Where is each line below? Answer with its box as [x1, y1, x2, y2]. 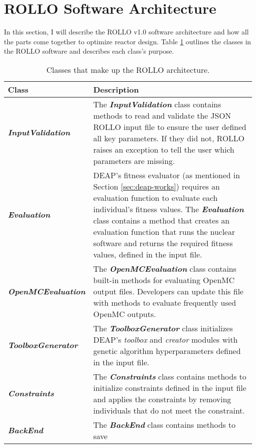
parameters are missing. [93, 155, 175, 166]
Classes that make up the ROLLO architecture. [46, 64, 210, 75]
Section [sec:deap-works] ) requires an [93, 180, 220, 192]
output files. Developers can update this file [93, 285, 244, 297]
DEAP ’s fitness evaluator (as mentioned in [93, 169, 240, 181]
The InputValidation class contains [93, 98, 222, 110]
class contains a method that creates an [93, 214, 230, 226]
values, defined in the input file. [93, 248, 202, 260]
